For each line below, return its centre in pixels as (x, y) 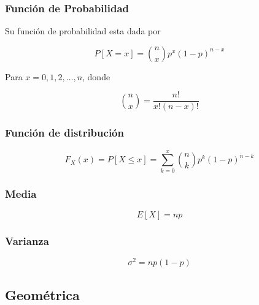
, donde (96, 76)
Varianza (27, 240)
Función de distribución (64, 133)
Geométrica (42, 294)
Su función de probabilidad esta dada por (83, 31)
